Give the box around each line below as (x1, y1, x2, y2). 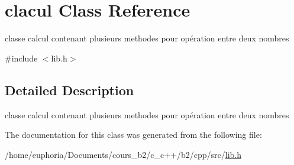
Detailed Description (5, 80, 134, 99)
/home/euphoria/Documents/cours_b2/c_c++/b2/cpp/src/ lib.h (5, 148, 241, 160)
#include (5, 51, 38, 64)
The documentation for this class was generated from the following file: (5, 128, 262, 141)
